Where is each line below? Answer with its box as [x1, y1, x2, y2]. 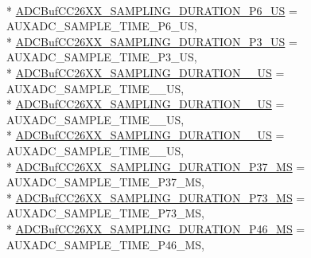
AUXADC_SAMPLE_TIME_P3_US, [6, 49, 197, 65]
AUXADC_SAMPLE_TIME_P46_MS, [6, 236, 204, 252]
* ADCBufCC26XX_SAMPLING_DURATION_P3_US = [6, 33, 297, 49]
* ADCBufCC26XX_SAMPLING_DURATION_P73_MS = [6, 189, 305, 205]
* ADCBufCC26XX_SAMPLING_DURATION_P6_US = [6, 2, 297, 18]
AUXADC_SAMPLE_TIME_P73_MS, [6, 205, 204, 221]
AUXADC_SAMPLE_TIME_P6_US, [6, 18, 197, 34]
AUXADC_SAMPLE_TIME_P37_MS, [6, 174, 204, 190]
